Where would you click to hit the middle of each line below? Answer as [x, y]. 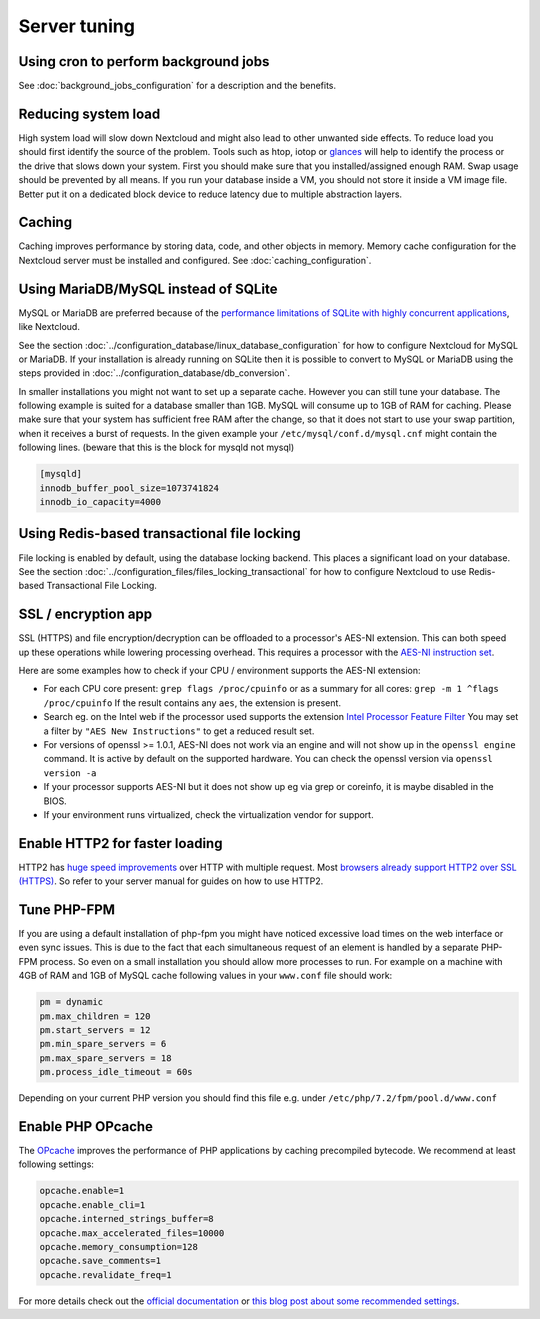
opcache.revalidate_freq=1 [105, 1274]
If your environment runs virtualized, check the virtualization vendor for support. [208, 814]
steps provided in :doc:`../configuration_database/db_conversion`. [154, 373]
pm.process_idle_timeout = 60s [116, 1072]
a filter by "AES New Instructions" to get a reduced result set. [179, 731]
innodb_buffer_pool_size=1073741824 [129, 488]
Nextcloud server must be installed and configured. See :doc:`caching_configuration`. [195, 260]
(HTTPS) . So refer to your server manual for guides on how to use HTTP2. [171, 881]
